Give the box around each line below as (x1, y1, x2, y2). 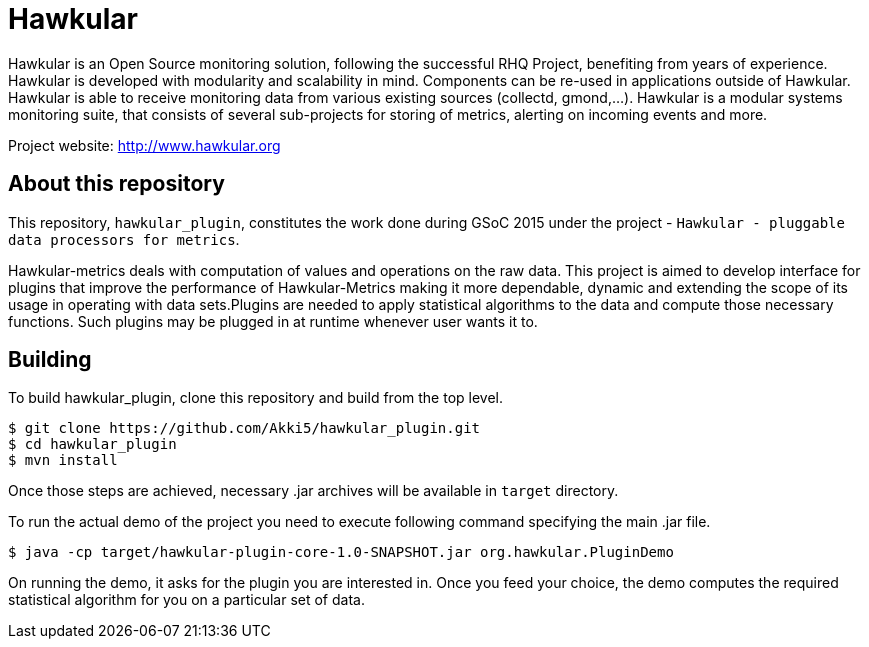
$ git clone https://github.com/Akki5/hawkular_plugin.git (8, 420, 481, 437)
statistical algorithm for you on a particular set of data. (8, 591, 365, 609)
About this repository (8, 171, 225, 197)
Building (8, 347, 92, 373)
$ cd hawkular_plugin (8, 436, 177, 453)
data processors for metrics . (8, 230, 240, 248)
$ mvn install (8, 452, 118, 469)
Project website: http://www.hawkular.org (8, 136, 281, 154)
